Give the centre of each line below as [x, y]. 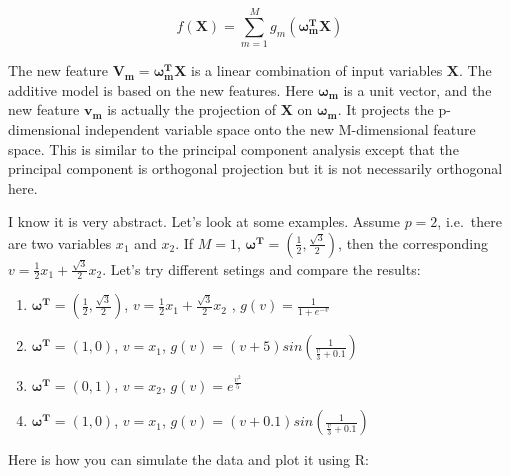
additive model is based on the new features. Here [161, 89]
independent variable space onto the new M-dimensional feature [280, 128]
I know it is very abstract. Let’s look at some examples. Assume [204, 221]
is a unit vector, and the [417, 89]
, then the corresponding [413, 242]
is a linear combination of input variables [317, 70]
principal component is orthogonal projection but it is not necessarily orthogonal [255, 168]
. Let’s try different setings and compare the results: [261, 268]
